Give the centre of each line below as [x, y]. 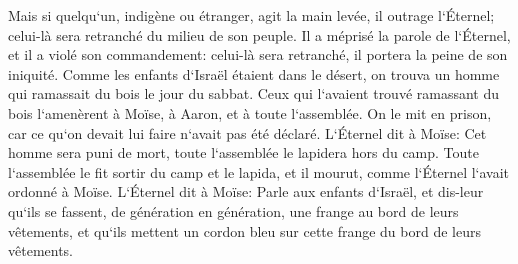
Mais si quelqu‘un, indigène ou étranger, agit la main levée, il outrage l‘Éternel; [251, 15]
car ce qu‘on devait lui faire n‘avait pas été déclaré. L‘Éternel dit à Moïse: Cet [247, 132]
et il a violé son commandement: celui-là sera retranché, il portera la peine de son [258, 54]
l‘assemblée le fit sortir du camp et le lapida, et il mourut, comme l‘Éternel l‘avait [259, 171]
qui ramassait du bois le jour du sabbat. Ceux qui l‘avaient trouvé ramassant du [254, 93]
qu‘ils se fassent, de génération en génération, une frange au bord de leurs [233, 210]
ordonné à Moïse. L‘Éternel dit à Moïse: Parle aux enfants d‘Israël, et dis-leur [246, 191]
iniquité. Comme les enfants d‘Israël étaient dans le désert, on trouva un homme [254, 73]
